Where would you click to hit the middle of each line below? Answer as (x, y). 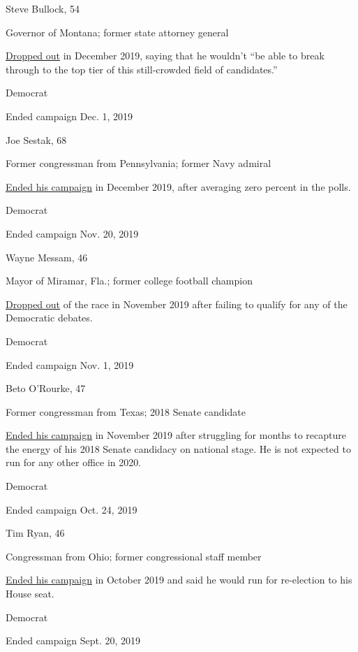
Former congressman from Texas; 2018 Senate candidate (126, 411)
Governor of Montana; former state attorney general (117, 32)
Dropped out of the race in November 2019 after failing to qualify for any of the (177, 304)
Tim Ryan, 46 (35, 533)
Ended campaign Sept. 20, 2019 (73, 640)
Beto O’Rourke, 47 (46, 388)
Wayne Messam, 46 (47, 257)
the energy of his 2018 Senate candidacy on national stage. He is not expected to (178, 448)
